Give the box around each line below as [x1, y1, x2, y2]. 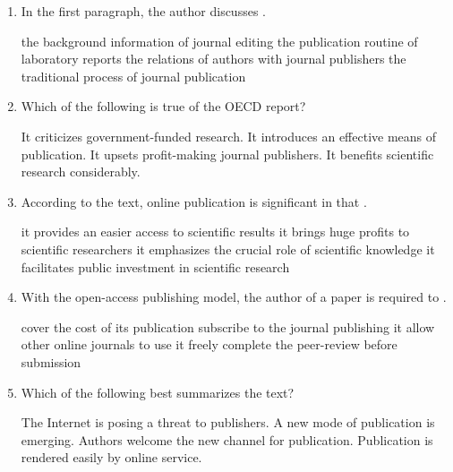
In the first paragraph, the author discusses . [21, 2, 266, 20]
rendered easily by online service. [21, 448, 202, 467]
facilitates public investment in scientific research [21, 257, 290, 276]
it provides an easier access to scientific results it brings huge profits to [21, 222, 410, 241]
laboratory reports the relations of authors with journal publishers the [21, 49, 406, 68]
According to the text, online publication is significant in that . [21, 192, 367, 210]
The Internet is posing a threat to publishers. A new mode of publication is [21, 413, 435, 432]
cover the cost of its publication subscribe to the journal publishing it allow [21, 317, 435, 336]
